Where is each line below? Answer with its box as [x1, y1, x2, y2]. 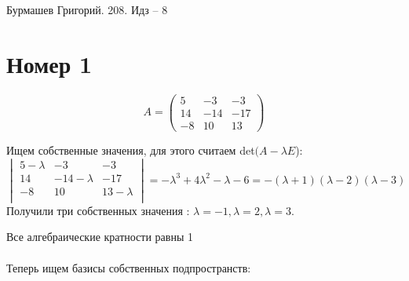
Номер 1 [6, 47, 93, 79]
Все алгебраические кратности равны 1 [6, 228, 193, 245]
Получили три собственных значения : [6, 202, 190, 218]
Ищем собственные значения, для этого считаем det [6, 141, 255, 158]
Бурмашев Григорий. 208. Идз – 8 [6, 2, 168, 17]
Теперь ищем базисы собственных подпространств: [6, 259, 251, 276]
